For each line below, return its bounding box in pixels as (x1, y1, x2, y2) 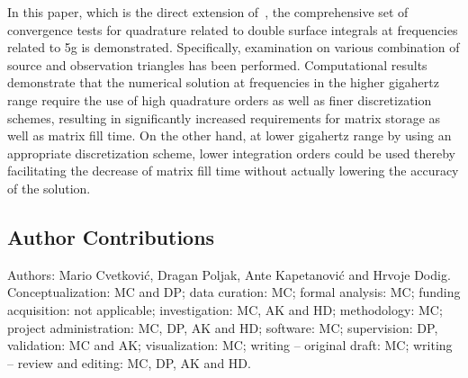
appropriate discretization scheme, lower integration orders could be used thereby (7, 143, 456, 162)
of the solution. (7, 178, 91, 197)
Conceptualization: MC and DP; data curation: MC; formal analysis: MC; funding (7, 283, 461, 301)
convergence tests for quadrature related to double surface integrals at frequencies (7, 20, 458, 39)
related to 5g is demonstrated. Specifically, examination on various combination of (7, 38, 460, 57)
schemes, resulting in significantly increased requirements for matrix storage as (7, 108, 441, 127)
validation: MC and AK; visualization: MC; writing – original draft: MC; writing (7, 336, 453, 355)
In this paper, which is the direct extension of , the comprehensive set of (7, 3, 409, 21)
